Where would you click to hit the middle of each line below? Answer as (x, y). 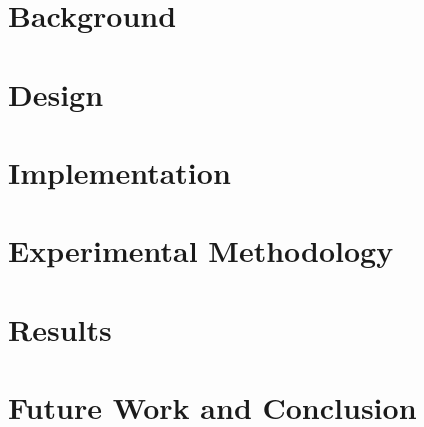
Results (60, 328)
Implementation (119, 171)
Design (56, 93)
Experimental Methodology (201, 250)
